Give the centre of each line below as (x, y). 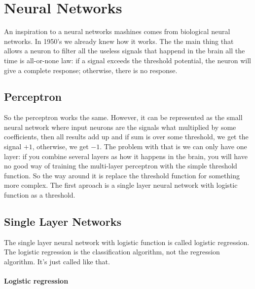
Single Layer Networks (63, 222)
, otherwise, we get (60, 146)
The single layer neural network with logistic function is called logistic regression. (127, 242)
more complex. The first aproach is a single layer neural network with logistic (121, 185)
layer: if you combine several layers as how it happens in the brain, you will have (126, 156)
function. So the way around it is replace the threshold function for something (122, 175)
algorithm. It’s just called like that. (57, 262)
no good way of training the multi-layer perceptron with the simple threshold (121, 166)
